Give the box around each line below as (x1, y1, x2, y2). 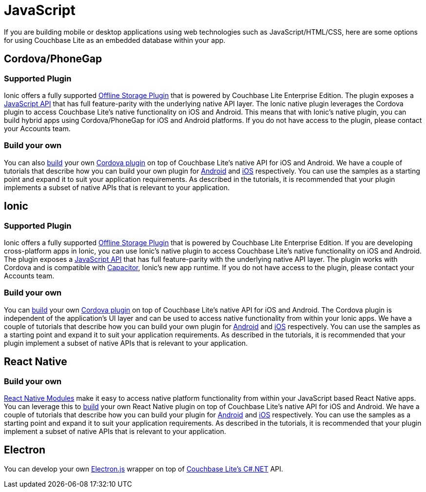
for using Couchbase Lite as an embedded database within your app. (4, 36, 226, 44)
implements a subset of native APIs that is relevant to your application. (4, 183, 230, 192)
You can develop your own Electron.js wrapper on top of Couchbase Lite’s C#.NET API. (4, 464, 283, 473)
